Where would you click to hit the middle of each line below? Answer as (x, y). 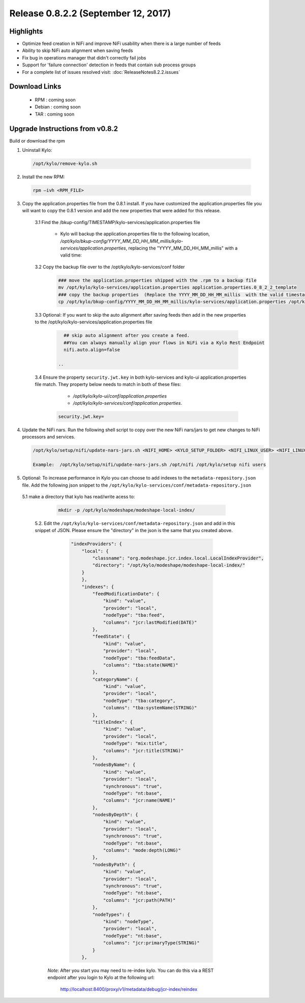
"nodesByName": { (114, 765)
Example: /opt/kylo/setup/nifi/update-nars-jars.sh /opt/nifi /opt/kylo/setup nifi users (149, 465)
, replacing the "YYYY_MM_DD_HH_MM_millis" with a (182, 248)
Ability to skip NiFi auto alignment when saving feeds (78, 50)
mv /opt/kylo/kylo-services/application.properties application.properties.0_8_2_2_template (177, 287)
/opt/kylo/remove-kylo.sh (65, 164)
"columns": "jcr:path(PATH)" (139, 900)
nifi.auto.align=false (92, 350)
